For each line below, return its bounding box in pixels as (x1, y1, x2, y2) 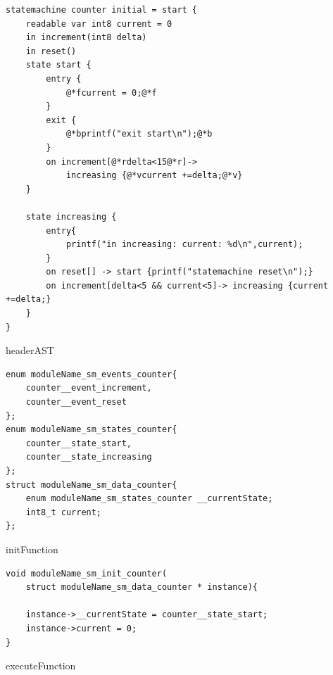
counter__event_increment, (25, 383, 152, 393)
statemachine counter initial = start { (6, 5, 198, 15)
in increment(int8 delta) (25, 32, 147, 43)
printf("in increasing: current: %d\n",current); (65, 239, 303, 250)
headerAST (6, 343, 54, 358)
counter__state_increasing (25, 452, 152, 462)
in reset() (25, 46, 77, 56)
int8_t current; (25, 507, 102, 517)
